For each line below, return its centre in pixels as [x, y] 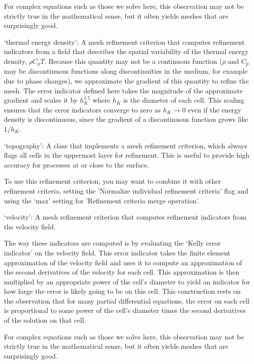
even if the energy [215, 109]
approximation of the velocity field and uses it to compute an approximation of [123, 262]
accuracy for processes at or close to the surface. [77, 164]
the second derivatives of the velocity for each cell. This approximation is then [122, 272]
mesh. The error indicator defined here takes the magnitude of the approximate [124, 90]
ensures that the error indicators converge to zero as [83, 109]
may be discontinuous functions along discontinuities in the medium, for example [126, 71]
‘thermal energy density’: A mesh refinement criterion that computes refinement [124, 42]
